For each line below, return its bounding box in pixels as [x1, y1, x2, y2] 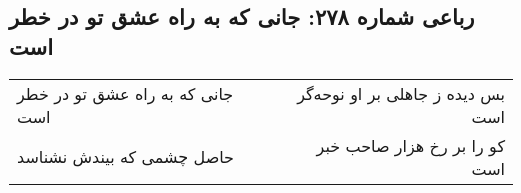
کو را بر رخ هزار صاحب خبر [316, 133, 505, 157]
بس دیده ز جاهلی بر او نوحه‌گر [297, 81, 505, 105]
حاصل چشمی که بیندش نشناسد [17, 145, 234, 169]
